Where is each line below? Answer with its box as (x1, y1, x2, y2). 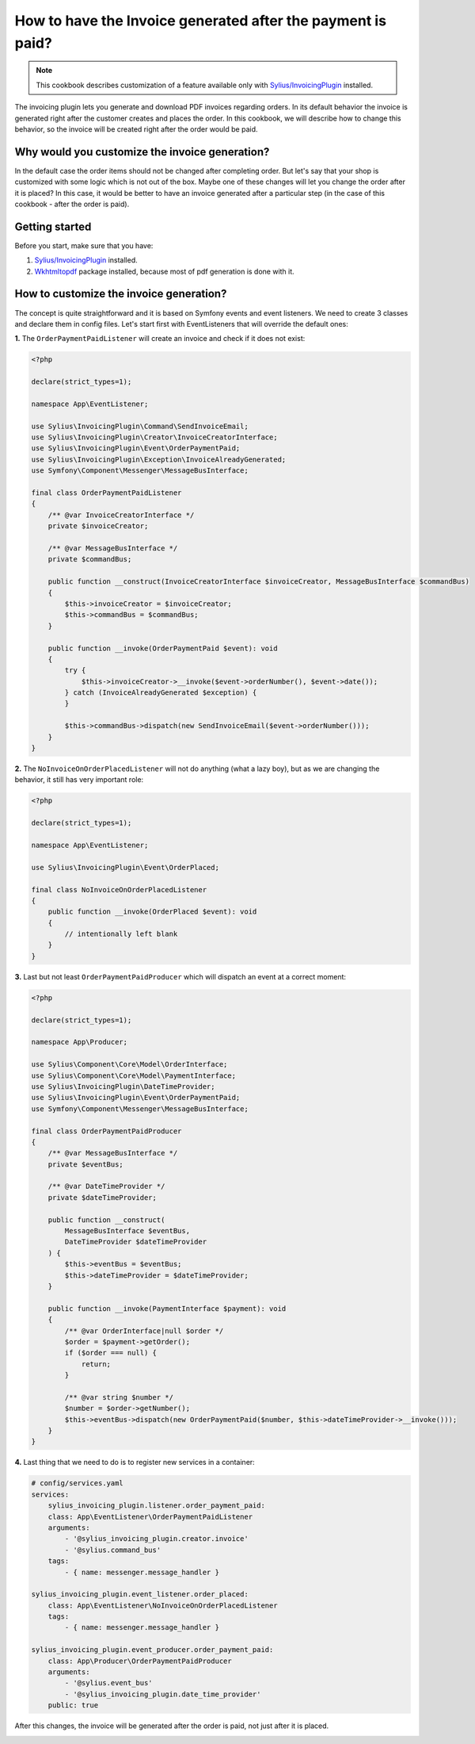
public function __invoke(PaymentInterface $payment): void (47, 1304, 287, 1313)
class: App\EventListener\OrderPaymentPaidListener (47, 1512, 253, 1521)
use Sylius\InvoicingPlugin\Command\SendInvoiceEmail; (31, 421, 249, 431)
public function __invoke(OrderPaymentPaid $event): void (47, 643, 278, 653)
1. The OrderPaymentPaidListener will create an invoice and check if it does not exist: (14, 334, 306, 343)
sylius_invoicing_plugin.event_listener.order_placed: (31, 1590, 249, 1599)
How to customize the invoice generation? (14, 287, 227, 301)
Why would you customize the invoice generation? (14, 145, 270, 159)
